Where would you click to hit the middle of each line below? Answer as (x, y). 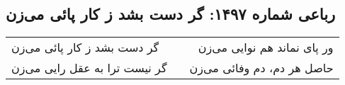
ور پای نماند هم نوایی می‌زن (266, 47)
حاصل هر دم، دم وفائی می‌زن (261, 68)
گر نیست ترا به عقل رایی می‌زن (89, 68)
